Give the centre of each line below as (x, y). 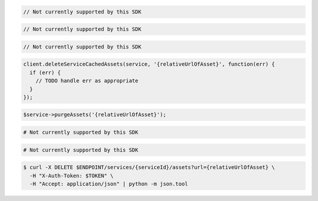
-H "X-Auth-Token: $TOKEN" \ (72, 176)
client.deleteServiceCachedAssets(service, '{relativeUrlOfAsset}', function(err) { (149, 64)
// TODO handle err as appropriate (87, 81)
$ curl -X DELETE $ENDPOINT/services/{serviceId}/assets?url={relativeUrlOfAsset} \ (149, 167)
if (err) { (45, 73)
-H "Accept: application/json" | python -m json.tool (109, 184)
